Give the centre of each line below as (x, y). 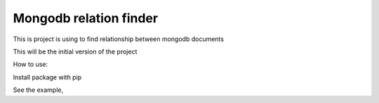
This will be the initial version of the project (75, 51)
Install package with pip (47, 77)
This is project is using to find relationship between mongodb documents (119, 39)
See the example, (38, 90)
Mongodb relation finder (85, 18)
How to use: (31, 64)
